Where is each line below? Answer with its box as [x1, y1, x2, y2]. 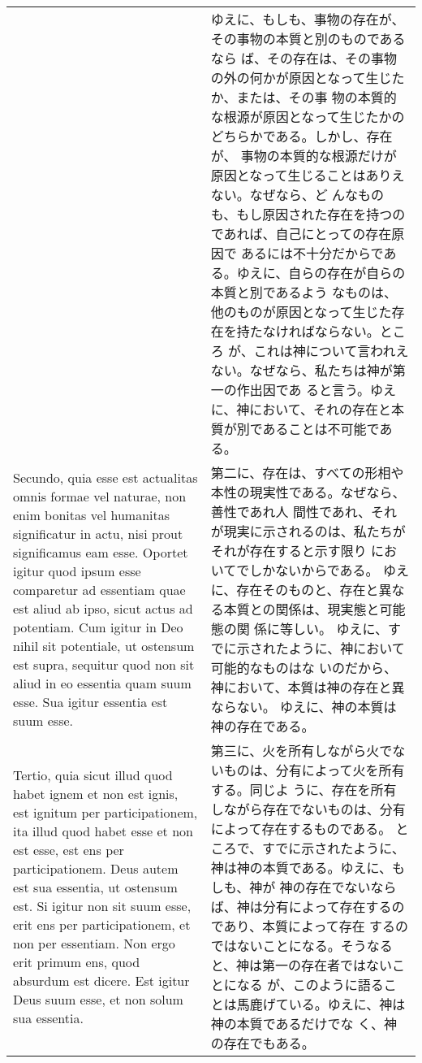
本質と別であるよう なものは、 [210, 283, 397, 302]
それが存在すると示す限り [210, 541, 367, 560]
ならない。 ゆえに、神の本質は [210, 697, 397, 716]
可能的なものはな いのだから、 [210, 658, 398, 677]
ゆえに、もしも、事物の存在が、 [210, 10, 405, 28]
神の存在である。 [210, 717, 315, 735]
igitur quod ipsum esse [13, 562, 141, 580]
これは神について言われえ [253, 341, 409, 360]
